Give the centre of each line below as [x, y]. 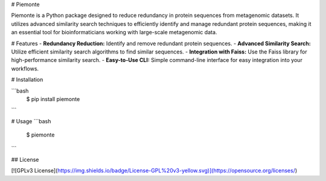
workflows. [25, 69]
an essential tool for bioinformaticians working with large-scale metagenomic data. [114, 32]
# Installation [27, 80]
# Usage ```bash [31, 121]
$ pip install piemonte [53, 99]
